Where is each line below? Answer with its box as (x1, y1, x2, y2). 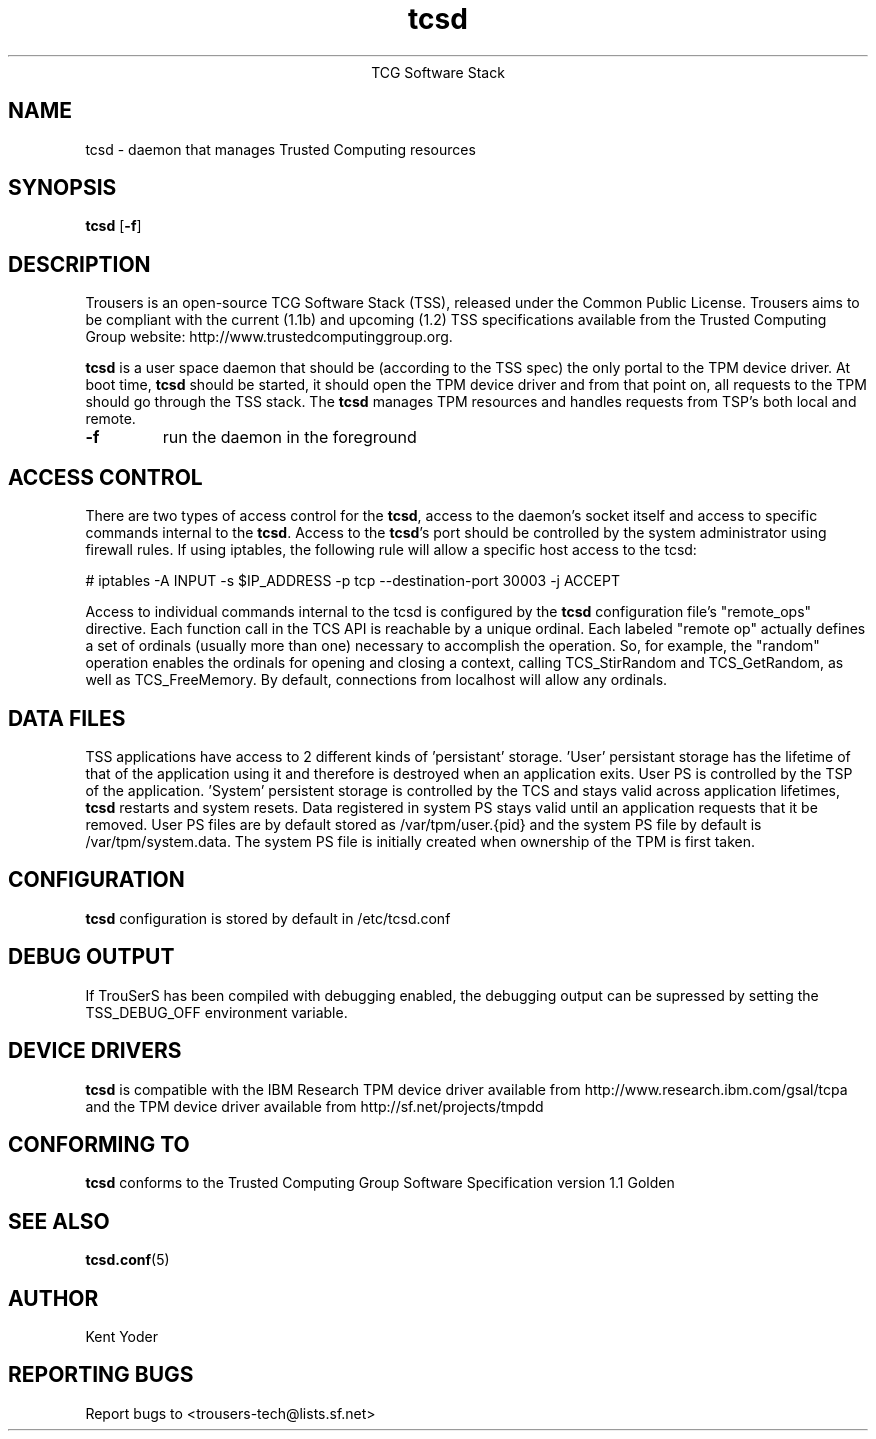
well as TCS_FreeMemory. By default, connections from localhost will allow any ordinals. (85, 671, 668, 689)
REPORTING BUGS (8, 1362, 194, 1388)
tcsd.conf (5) (85, 1251, 170, 1269)
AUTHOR (8, 1285, 99, 1311)
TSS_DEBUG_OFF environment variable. (85, 1003, 348, 1021)
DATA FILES (8, 705, 126, 731)
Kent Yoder (85, 1328, 159, 1346)
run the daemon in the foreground (162, 427, 417, 448)
